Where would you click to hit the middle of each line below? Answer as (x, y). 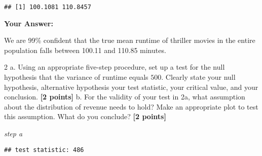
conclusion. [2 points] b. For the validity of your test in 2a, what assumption (125, 97)
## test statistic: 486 (44, 150)
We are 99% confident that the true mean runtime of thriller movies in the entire (130, 40)
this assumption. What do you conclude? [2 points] (85, 116)
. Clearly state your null (198, 77)
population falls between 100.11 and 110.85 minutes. (85, 50)
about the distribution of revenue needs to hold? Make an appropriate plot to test (131, 106)
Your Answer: (29, 23)
